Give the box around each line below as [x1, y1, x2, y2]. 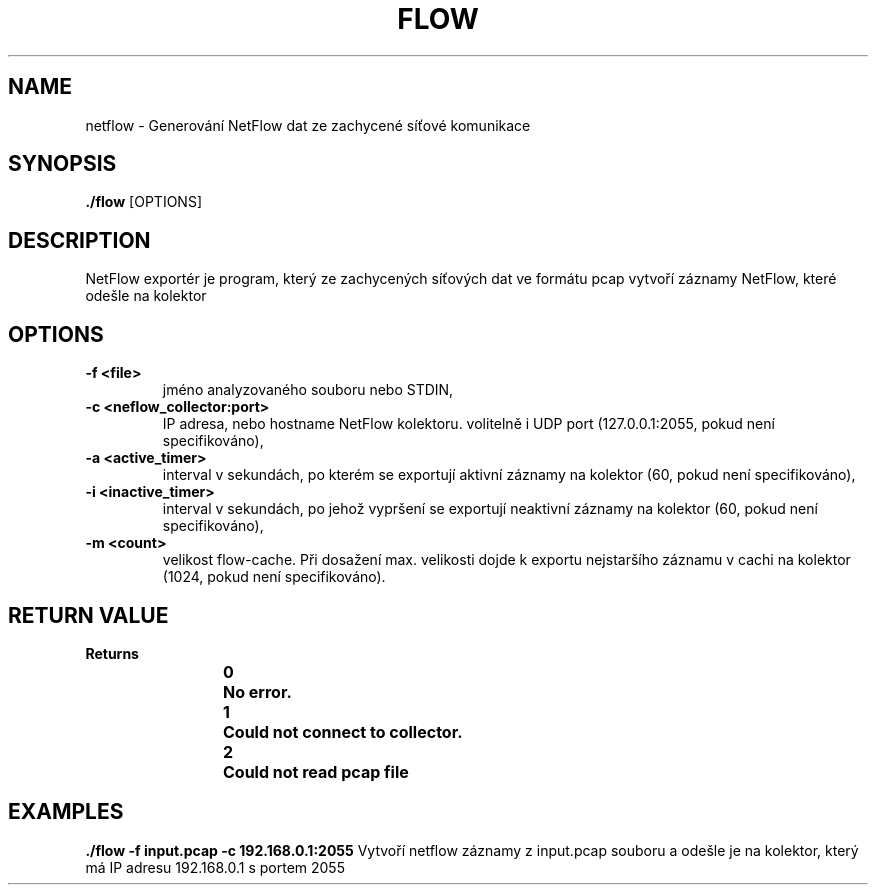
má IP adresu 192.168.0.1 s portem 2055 [85, 858, 345, 876]
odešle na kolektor [85, 287, 207, 305]
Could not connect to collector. [223, 721, 463, 742]
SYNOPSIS [8, 151, 117, 177]
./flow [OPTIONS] [85, 193, 203, 211]
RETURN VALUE [8, 602, 169, 628]
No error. [223, 681, 292, 702]
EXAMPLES [8, 799, 124, 825]
